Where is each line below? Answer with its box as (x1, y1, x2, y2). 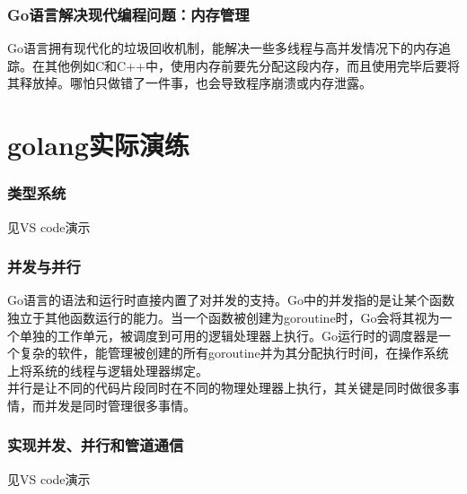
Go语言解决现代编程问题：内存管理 (7, 3, 250, 25)
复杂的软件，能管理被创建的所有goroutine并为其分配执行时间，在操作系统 (19, 343, 449, 362)
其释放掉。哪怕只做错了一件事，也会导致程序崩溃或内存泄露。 (7, 74, 372, 92)
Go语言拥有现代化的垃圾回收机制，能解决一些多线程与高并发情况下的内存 (7, 39, 438, 57)
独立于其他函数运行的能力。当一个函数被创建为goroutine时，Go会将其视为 (7, 308, 440, 326)
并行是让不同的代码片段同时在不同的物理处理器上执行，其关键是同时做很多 (7, 378, 447, 397)
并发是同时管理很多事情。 (44, 395, 196, 414)
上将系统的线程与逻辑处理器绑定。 (7, 360, 208, 379)
